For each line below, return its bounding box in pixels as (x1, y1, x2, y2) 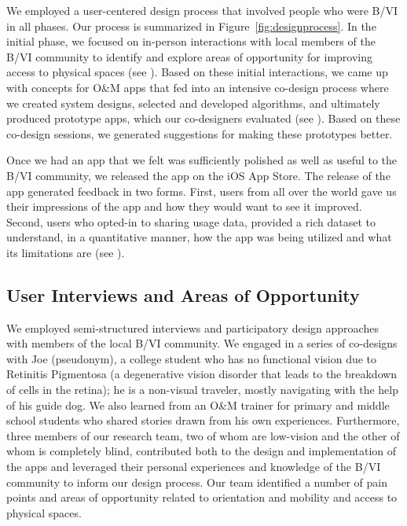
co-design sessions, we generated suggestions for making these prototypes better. (6, 125, 393, 142)
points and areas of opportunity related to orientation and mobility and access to (6, 489, 398, 506)
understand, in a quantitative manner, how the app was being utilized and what (6, 229, 392, 245)
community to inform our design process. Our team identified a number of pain (6, 473, 388, 490)
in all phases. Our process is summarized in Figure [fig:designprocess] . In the (6, 17, 376, 34)
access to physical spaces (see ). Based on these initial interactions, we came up (6, 64, 388, 80)
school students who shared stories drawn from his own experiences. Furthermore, (6, 412, 400, 429)
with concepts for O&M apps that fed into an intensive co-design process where (6, 79, 389, 95)
